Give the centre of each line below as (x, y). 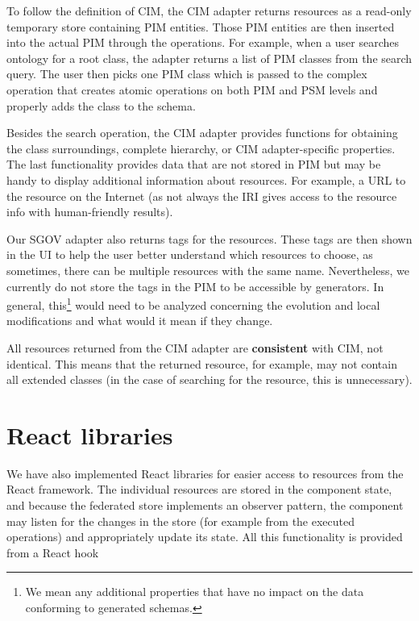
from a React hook (53, 552)
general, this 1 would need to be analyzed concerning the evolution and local (193, 304)
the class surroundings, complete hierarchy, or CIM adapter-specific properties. (201, 148)
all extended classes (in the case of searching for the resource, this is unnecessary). (209, 379)
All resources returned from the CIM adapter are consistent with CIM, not (195, 347)
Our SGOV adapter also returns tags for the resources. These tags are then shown (209, 238)
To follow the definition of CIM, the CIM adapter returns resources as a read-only (209, 10)
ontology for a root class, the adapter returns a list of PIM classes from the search (209, 58)
